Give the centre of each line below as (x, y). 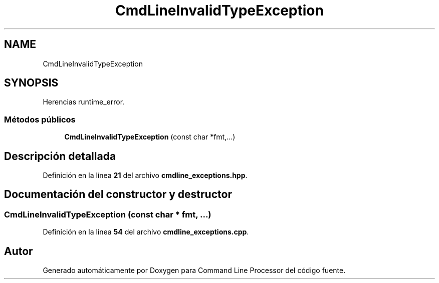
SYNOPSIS (31, 83)
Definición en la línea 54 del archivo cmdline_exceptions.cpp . (146, 232)
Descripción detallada (60, 156)
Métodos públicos (40, 119)
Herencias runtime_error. (84, 102)
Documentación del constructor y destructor (118, 194)
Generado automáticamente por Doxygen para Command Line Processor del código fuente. (194, 270)
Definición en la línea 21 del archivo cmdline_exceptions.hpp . (145, 175)
